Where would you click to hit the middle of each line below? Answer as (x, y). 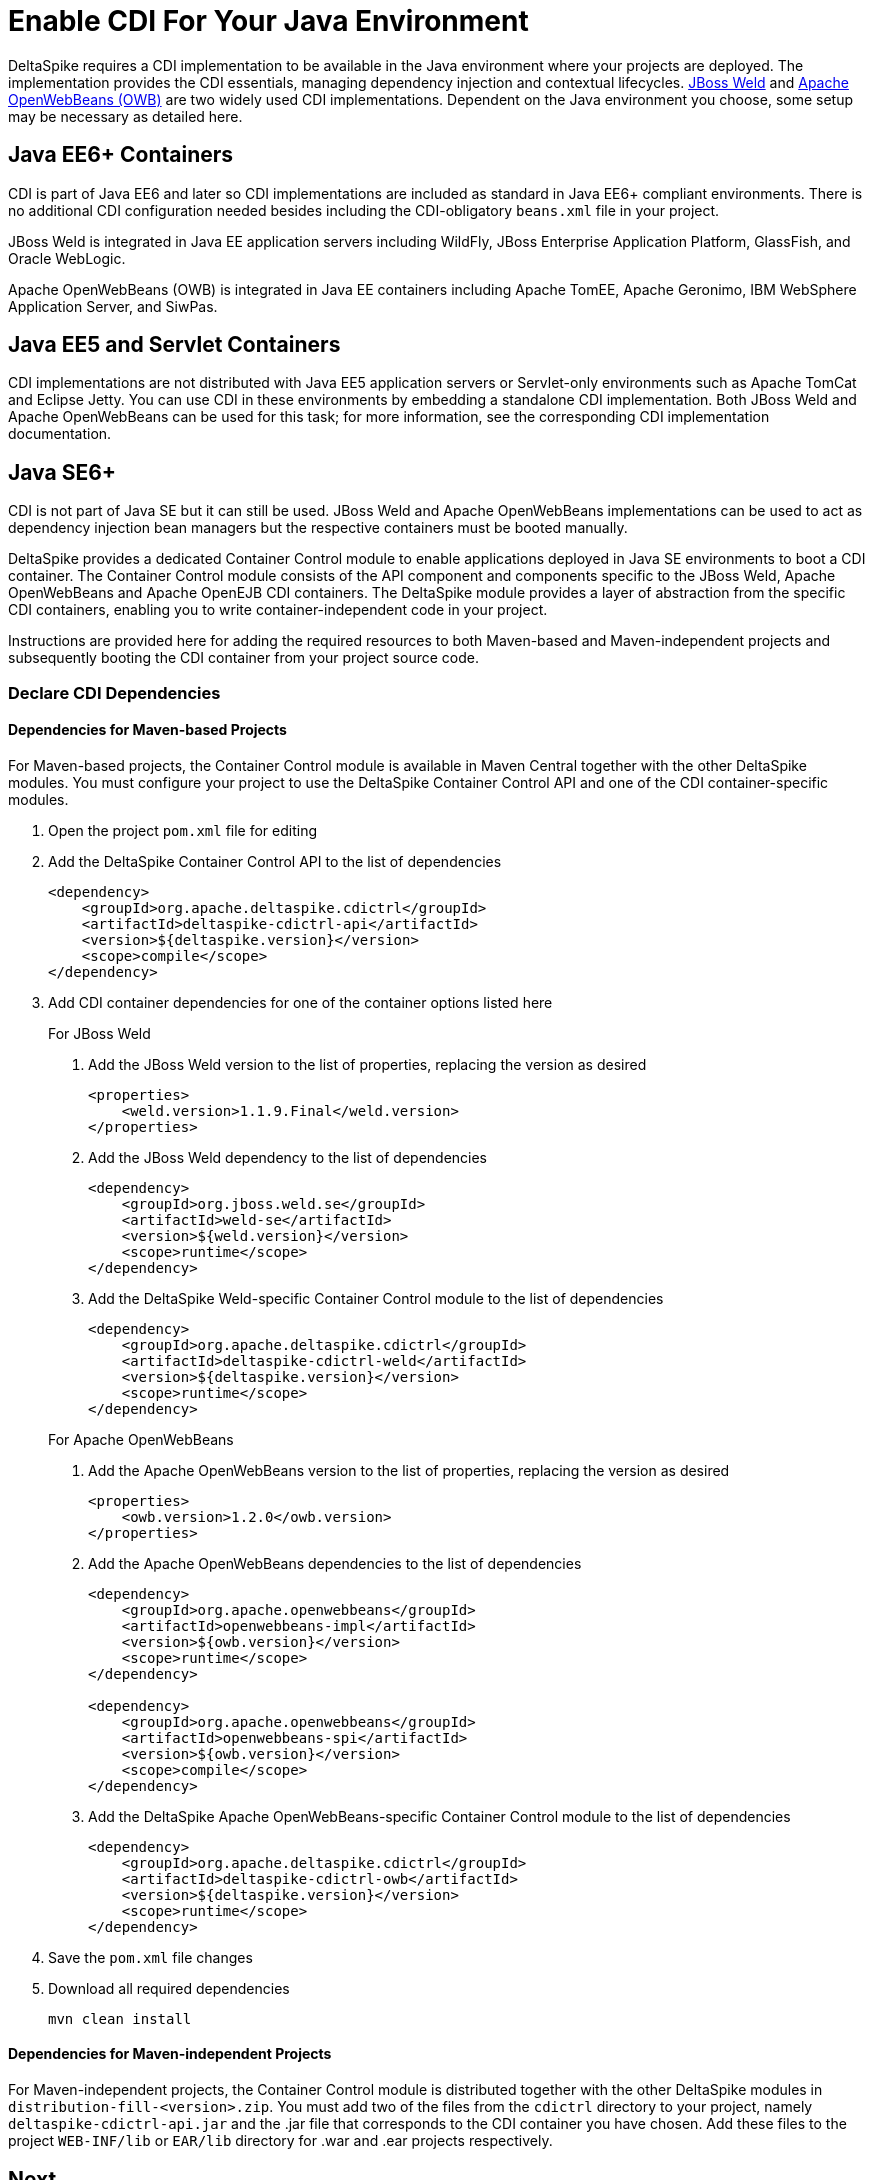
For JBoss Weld (99, 1033)
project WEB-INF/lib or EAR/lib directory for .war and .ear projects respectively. (280, 2141)
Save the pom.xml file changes (150, 1957)
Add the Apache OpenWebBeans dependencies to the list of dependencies (335, 1563)
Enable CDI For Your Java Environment (268, 21)
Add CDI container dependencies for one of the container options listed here (300, 1002)
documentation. (60, 434)
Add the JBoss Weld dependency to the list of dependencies (288, 1157)
